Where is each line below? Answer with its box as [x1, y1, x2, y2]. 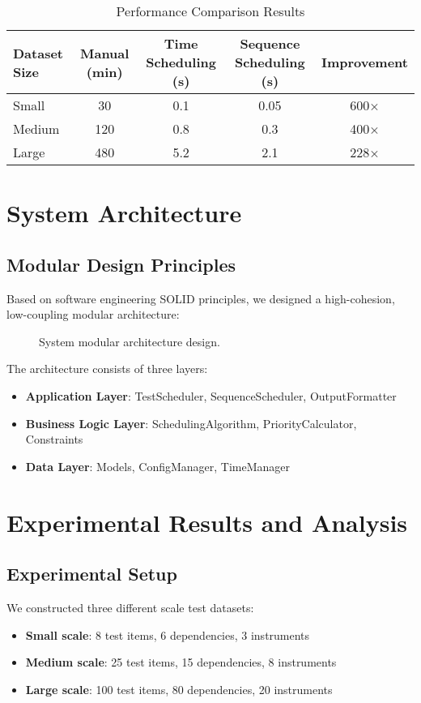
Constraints [25, 431, 83, 448]
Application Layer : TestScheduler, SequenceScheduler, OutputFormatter [25, 387, 397, 404]
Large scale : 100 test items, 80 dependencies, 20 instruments [25, 680, 333, 697]
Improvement [321, 53, 408, 71]
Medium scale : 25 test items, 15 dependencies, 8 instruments [25, 654, 337, 671]
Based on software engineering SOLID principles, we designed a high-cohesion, [6, 289, 395, 306]
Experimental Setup [6, 561, 177, 586]
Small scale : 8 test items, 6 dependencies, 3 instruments [25, 626, 310, 643]
